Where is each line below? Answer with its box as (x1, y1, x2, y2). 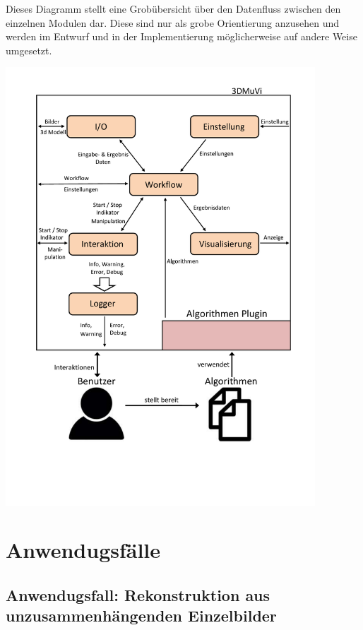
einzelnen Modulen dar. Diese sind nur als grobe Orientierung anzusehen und (6, 15, 340, 30)
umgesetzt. (6, 42, 52, 57)
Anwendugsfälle (6, 535, 161, 564)
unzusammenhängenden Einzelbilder (6, 605, 277, 626)
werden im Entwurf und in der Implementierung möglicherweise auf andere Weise (6, 29, 357, 44)
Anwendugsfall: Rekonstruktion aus (6, 583, 270, 605)
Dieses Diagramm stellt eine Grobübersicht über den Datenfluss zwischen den (6, 1, 341, 16)
